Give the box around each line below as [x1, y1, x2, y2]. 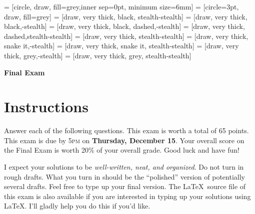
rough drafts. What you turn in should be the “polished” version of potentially [4, 171, 245, 182]
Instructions [4, 96, 88, 117]
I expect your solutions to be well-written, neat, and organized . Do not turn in [4, 162, 244, 172]
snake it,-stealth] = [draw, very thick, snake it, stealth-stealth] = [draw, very [4, 40, 239, 51]
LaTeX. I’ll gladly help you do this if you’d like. [4, 201, 150, 211]
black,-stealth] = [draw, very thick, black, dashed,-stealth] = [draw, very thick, [4, 21, 245, 31]
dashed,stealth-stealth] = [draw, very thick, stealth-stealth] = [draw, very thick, [4, 30, 248, 41]
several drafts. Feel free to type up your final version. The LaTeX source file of [4, 181, 246, 192]
